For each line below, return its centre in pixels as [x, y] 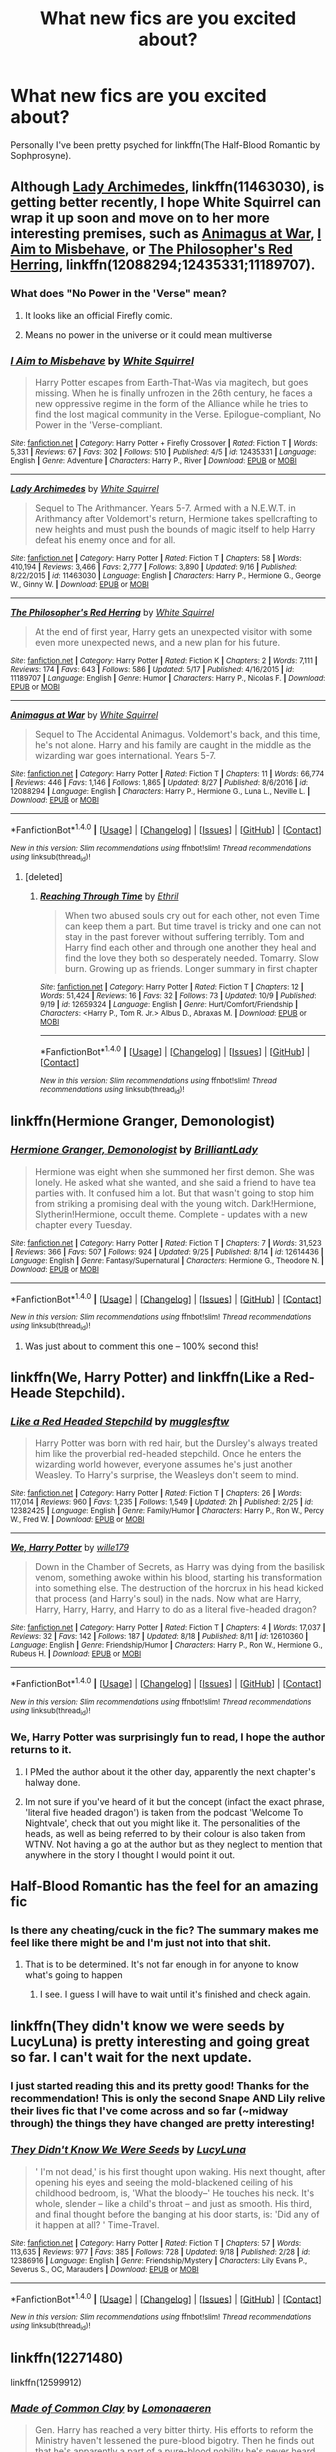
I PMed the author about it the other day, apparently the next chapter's [170, 1771]
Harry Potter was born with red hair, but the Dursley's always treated [176, 1443]
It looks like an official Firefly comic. [98, 315]
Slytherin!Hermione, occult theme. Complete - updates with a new [171, 1214]
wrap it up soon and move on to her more [140, 218]
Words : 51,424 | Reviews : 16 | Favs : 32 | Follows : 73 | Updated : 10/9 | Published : [178, 995]
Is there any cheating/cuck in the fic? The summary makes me [165, 1930]
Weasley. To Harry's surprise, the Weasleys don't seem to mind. [167, 1475]
